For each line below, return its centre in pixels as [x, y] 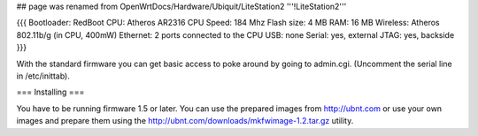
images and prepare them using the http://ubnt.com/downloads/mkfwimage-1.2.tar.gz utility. [185, 121]
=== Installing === [50, 92]
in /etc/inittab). [43, 76]
